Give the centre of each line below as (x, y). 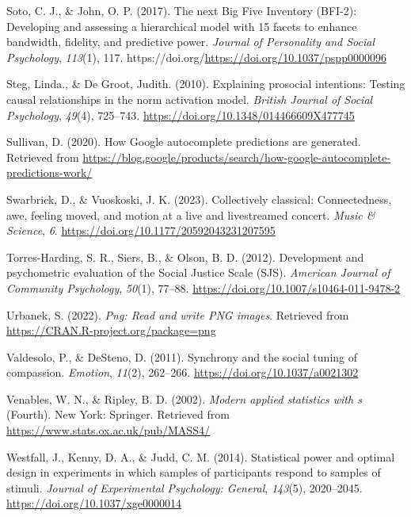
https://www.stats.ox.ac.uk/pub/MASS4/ (108, 430)
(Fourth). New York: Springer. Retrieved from (118, 414)
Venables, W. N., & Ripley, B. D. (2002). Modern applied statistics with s (184, 398)
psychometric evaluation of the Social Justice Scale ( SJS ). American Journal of (198, 272)
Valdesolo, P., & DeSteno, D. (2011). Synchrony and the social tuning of (182, 356)
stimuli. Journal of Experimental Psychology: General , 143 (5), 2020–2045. (185, 487)
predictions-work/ (49, 172)
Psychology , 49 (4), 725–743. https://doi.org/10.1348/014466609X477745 (181, 115)
